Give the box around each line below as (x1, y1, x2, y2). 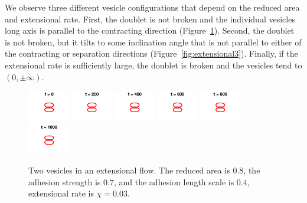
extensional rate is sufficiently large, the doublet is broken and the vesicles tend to (5, 58, 302, 71)
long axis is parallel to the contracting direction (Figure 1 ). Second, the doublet (5, 24, 295, 37)
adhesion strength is (28, 175, 101, 188)
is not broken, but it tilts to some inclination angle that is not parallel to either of (5, 35, 302, 48)
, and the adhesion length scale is (113, 175, 234, 188)
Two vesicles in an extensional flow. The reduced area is (28, 163, 230, 176)
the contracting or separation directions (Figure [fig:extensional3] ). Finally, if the (5, 47, 298, 60)
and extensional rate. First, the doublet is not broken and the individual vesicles (5, 12, 295, 25)
